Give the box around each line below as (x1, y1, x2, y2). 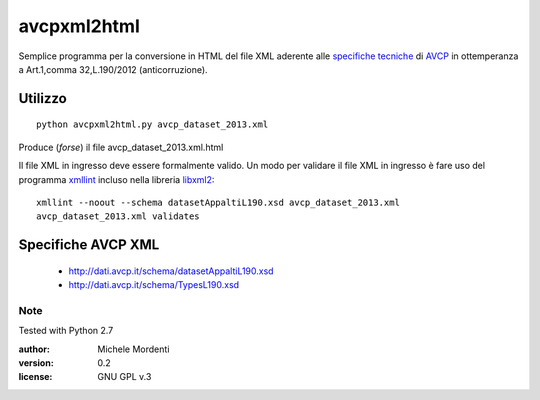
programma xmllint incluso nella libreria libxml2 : (18, 173, 215, 185)
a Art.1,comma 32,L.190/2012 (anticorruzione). (18, 63, 209, 75)
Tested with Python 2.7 (18, 325, 114, 337)
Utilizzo (18, 90, 67, 107)
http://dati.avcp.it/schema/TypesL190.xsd (68, 279, 240, 291)
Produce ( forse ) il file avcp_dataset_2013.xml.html (18, 141, 224, 153)
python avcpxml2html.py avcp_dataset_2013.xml (36, 119, 269, 130)
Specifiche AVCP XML (18, 236, 160, 254)
